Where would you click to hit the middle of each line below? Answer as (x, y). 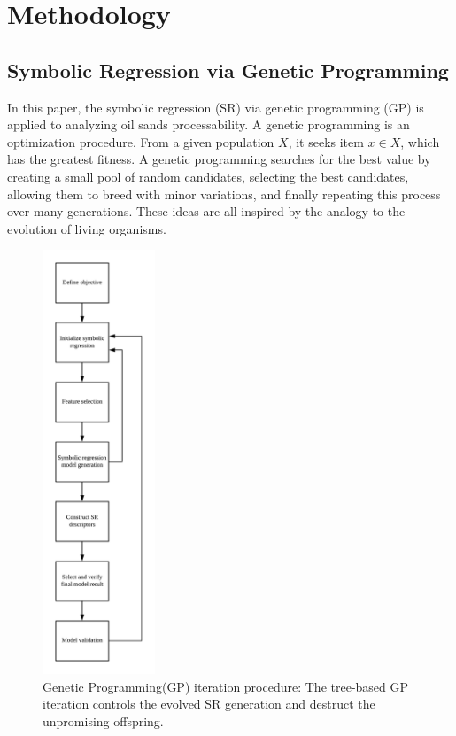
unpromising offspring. (103, 721)
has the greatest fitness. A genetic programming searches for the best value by (219, 159)
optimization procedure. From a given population (141, 141)
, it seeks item (326, 141)
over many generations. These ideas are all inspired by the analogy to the (206, 211)
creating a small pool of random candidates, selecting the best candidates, (208, 176)
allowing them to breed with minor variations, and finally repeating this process (224, 194)
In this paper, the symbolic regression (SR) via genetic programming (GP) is (216, 107)
